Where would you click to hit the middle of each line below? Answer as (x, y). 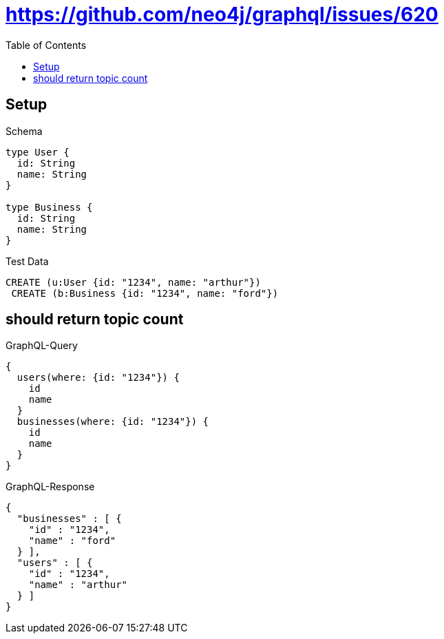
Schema (24, 131)
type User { (38, 152)
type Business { (49, 207)
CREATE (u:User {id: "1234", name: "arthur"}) (133, 282)
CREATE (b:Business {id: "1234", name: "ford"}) (145, 293)
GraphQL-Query (42, 346)
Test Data (27, 261)
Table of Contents (46, 45)
